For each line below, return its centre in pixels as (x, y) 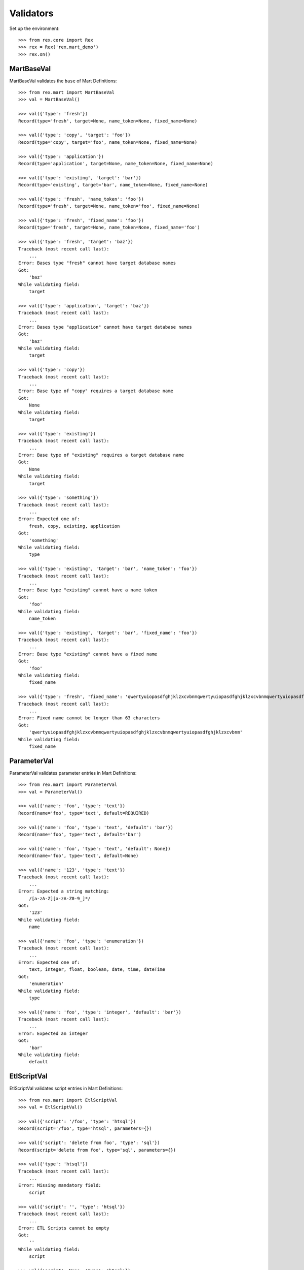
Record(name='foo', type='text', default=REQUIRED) (84, 813)
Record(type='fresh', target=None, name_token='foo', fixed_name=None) (109, 206)
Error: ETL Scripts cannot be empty (64, 1228)
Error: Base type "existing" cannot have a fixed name (88, 654)
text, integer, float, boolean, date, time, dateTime (97, 970)
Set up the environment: (34, 28)
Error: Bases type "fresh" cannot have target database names (97, 263)
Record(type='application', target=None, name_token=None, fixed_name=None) (116, 163)
